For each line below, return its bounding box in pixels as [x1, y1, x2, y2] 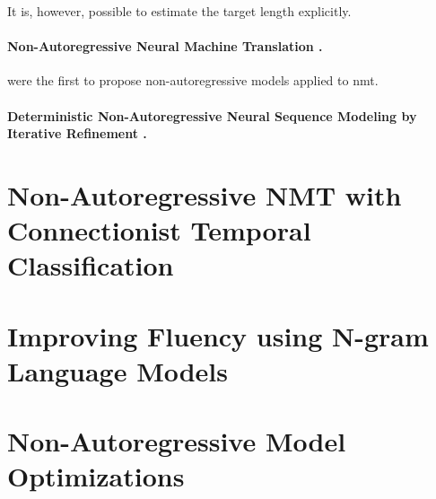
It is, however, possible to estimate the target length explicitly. [7, 2, 352, 20]
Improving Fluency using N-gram [7, 317, 429, 354]
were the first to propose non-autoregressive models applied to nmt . [7, 71, 379, 90]
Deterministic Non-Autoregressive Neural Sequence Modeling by [7, 106, 417, 125]
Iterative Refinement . [7, 124, 147, 143]
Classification [7, 247, 174, 284]
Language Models [7, 352, 229, 389]
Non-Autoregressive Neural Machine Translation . [7, 37, 323, 56]
